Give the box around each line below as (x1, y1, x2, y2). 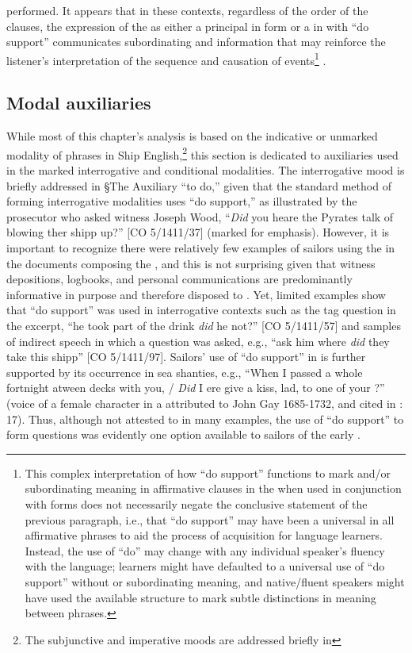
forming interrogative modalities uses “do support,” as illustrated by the (6, 193, 357, 209)
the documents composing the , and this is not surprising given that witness (6, 255, 376, 271)
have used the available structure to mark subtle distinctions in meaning (25, 589, 376, 605)
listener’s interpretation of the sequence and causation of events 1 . (6, 49, 326, 68)
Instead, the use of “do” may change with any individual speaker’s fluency (25, 542, 385, 559)
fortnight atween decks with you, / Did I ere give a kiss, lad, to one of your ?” (6, 379, 385, 396)
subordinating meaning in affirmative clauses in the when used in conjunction (25, 480, 402, 497)
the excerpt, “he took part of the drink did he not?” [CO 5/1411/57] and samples (6, 317, 401, 334)
